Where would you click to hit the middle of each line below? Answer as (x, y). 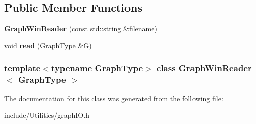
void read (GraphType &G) (48, 45)
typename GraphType (97, 68)
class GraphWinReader (204, 68)
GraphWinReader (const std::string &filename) (81, 28)
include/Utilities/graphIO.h (47, 115)
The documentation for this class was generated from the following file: (114, 98)
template (22, 68)
